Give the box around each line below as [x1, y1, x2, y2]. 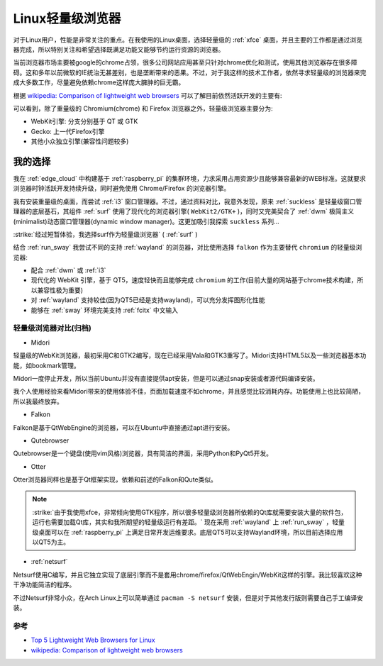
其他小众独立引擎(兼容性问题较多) [30, 137, 129, 145]
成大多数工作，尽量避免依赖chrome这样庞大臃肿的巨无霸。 [13, 78, 185, 87]
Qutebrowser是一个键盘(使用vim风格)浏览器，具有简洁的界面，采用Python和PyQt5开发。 [13, 449, 273, 457]
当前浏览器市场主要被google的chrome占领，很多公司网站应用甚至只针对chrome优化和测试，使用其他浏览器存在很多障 [13, 58, 357, 67]
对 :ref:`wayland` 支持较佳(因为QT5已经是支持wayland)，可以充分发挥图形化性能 [30, 296, 265, 304]
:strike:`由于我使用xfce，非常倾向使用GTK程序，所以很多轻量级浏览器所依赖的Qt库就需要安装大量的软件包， [32, 508, 348, 516]
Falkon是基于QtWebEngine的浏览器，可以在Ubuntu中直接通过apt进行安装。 [13, 423, 234, 432]
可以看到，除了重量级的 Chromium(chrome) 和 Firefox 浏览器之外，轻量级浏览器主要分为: [13, 104, 273, 113]
